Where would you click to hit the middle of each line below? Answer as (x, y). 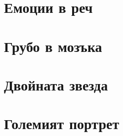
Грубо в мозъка (53, 46)
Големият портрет (62, 123)
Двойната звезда (56, 84)
